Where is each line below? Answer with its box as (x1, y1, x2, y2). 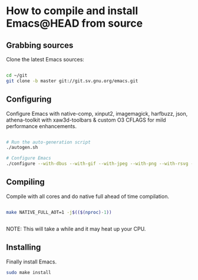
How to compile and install (6, 4, 138, 18)
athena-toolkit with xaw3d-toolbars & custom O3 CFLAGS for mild (6, 116, 166, 123)
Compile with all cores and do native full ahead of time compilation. (6, 193, 170, 200)
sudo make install (6, 269, 51, 275)
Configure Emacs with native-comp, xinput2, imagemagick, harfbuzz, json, (6, 110, 188, 117)
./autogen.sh (6, 145, 38, 151)
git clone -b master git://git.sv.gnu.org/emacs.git (6, 78, 138, 84)
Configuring (6, 95, 52, 105)
